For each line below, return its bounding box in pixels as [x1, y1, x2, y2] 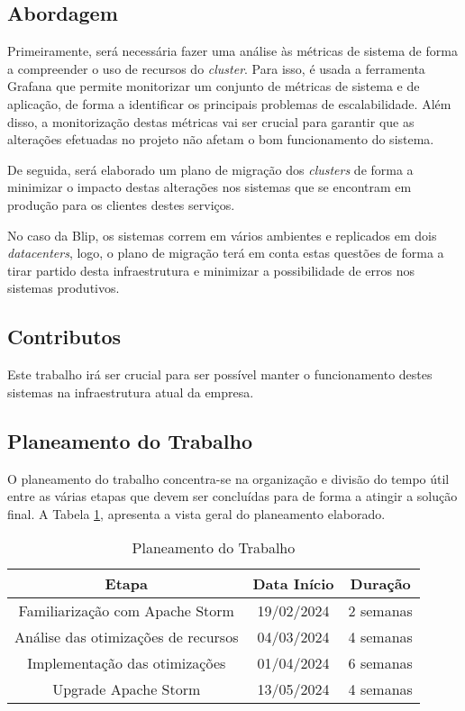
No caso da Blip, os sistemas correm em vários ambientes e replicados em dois [7, 225, 437, 244]
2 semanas [348, 600, 413, 622]
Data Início [252, 573, 334, 595]
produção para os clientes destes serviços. [7, 195, 235, 214]
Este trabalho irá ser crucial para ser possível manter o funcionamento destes [7, 365, 433, 384]
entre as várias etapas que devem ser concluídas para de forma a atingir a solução [7, 487, 458, 506]
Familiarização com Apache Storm [18, 600, 234, 622]
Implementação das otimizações [27, 652, 226, 674]
